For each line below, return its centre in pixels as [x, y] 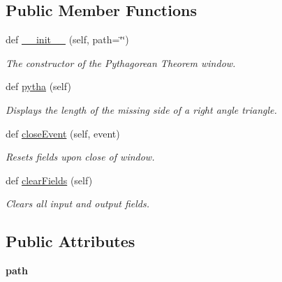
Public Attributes [70, 241]
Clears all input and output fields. [77, 203]
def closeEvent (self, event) [63, 133]
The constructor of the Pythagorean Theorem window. [121, 62]
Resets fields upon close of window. [80, 157]
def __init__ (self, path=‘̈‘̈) [67, 39]
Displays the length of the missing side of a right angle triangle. [141, 109]
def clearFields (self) [49, 180]
